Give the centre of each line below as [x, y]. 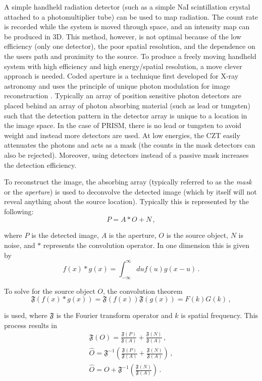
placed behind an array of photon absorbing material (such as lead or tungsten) [127, 105]
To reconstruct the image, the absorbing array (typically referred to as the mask [128, 182]
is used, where [26, 315]
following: [19, 211]
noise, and [20, 245]
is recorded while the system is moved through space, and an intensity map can [127, 26]
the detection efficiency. [40, 165]
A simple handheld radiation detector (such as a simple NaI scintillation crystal [127, 7]
